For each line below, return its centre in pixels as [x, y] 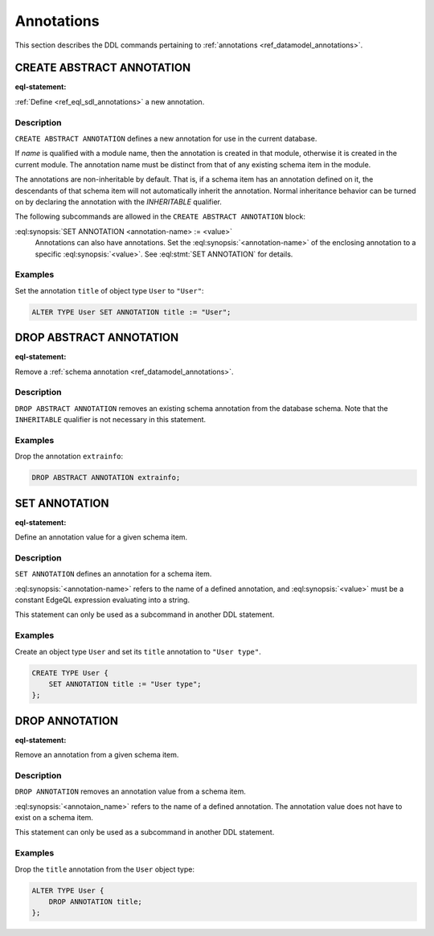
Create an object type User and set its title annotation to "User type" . [138, 651]
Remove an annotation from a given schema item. [97, 755]
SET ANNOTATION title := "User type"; [125, 684]
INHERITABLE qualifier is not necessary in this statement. [111, 420]
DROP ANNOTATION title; [95, 902]
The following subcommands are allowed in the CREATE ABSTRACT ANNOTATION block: [160, 216]
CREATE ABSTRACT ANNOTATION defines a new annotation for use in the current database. [166, 138]
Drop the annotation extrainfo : [69, 456]
